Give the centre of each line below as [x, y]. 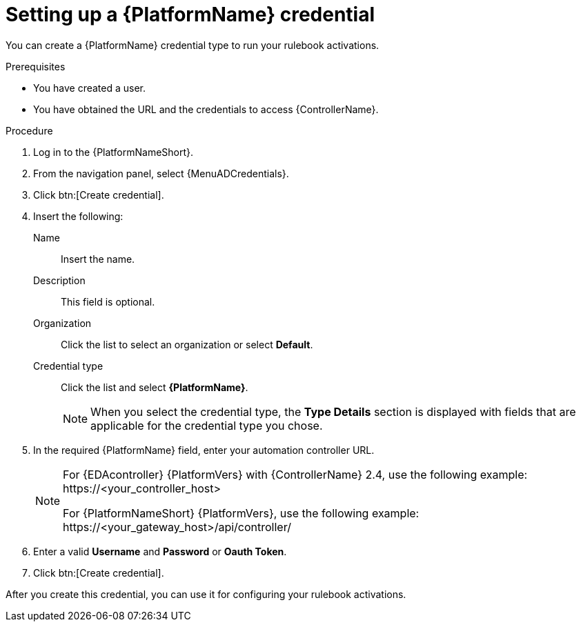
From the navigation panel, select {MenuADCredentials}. [161, 173]
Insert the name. [98, 259]
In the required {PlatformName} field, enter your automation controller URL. [204, 450]
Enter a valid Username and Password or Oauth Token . [160, 551]
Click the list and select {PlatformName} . [155, 387]
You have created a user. [90, 88]
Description [59, 280]
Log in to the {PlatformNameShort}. [114, 152]
